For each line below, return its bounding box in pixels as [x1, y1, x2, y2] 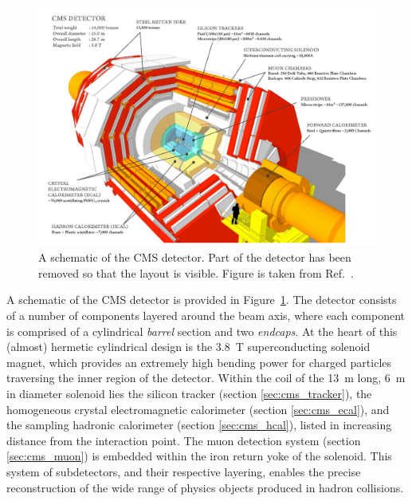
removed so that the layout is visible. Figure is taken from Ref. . [38, 264, 354, 281]
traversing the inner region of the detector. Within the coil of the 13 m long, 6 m [6, 369, 406, 386]
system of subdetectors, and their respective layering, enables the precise [6, 463, 361, 479]
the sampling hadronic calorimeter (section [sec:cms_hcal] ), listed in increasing [6, 416, 392, 433]
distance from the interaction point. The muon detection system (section [6, 432, 361, 448]
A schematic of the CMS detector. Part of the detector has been [38, 249, 351, 266]
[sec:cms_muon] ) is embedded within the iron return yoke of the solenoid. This [6, 448, 392, 464]
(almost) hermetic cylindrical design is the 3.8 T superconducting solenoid [6, 338, 371, 355]
